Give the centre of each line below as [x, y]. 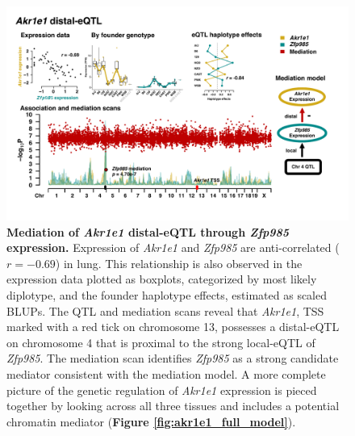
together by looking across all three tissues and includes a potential [173, 406]
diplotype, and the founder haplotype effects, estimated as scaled [167, 294]
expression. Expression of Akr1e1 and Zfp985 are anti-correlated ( [173, 247]
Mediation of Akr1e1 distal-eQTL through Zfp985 [148, 231]
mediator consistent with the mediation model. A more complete [166, 373]
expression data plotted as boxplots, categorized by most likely [162, 279]
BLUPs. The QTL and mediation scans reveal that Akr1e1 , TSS [165, 310]
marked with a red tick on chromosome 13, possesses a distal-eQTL [173, 327]
